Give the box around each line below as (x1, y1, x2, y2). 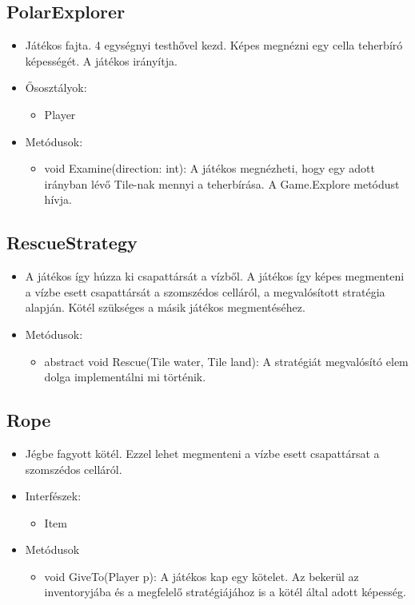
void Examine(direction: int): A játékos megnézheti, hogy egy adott (44, 160, 375, 177)
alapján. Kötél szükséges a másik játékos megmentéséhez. (25, 299, 305, 316)
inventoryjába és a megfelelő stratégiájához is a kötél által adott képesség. (44, 583, 406, 600)
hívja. (44, 191, 72, 208)
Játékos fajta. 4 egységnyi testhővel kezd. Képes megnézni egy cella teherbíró (25, 37, 403, 54)
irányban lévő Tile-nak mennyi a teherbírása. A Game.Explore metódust (44, 175, 400, 192)
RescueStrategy (6, 230, 138, 255)
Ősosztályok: (25, 79, 87, 96)
